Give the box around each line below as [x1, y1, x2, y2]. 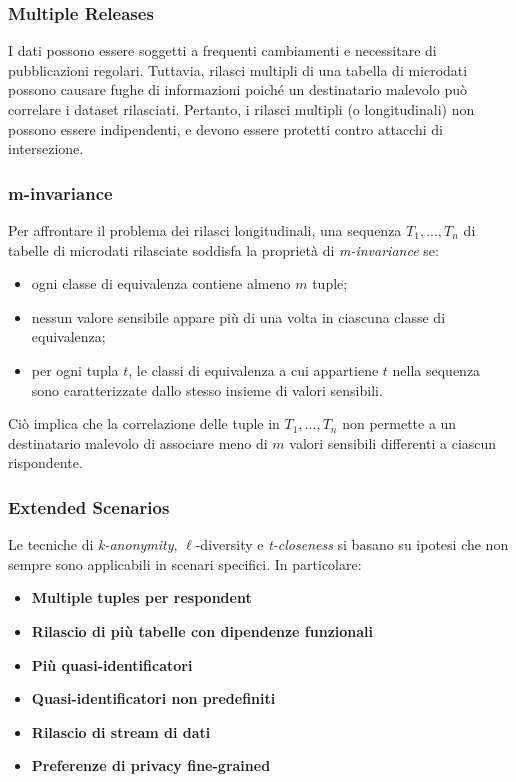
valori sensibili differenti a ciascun [289, 432, 497, 453]
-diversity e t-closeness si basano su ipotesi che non [195, 534, 509, 555]
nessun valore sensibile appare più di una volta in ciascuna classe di [31, 306, 446, 327]
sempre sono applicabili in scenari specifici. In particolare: [8, 553, 362, 574]
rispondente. [8, 452, 83, 473]
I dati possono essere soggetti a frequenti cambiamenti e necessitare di [8, 40, 437, 61]
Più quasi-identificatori [31, 654, 193, 675]
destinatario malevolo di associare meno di [8, 432, 268, 453]
